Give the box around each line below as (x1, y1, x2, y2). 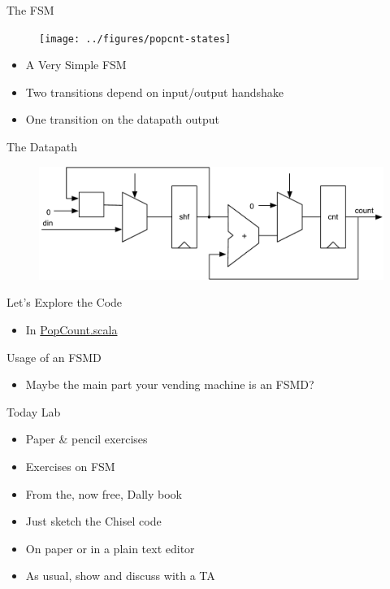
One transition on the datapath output (25, 111, 219, 128)
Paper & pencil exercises (25, 430, 148, 447)
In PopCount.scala (25, 321, 118, 338)
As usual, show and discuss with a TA (25, 567, 215, 584)
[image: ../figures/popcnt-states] (39, 33, 232, 45)
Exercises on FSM (25, 457, 115, 474)
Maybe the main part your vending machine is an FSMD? (25, 376, 314, 393)
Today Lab (6, 403, 61, 420)
